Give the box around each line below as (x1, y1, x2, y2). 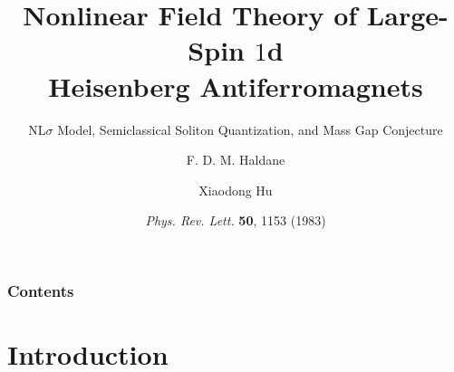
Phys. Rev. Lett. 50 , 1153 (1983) (145, 211, 326, 230)
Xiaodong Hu (198, 180, 273, 199)
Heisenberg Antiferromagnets (48, 67, 423, 104)
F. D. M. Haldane (186, 150, 285, 169)
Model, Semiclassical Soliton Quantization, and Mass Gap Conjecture (57, 119, 443, 138)
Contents (7, 279, 74, 301)
